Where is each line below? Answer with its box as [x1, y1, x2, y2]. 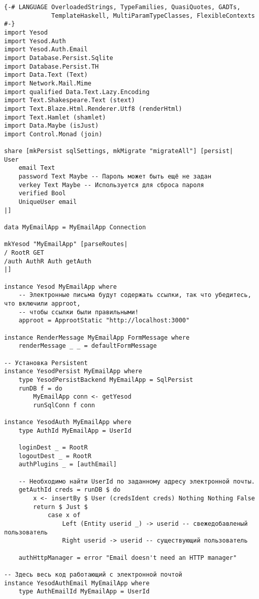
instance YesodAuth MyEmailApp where [4, 418, 132, 426]
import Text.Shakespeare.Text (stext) [4, 97, 135, 104]
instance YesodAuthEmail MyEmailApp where [4, 579, 150, 587]
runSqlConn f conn [33, 401, 95, 409]
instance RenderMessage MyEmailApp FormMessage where [4, 334, 190, 341]
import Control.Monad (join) [4, 130, 103, 138]
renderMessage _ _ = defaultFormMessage [18, 342, 157, 350]
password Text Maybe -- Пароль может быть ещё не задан [18, 173, 212, 181]
